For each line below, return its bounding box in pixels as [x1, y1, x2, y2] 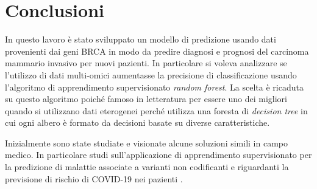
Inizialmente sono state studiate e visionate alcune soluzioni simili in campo [5, 136, 288, 149]
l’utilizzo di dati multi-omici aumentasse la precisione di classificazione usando [5, 68, 297, 81]
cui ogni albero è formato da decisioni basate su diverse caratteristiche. [5, 116, 270, 129]
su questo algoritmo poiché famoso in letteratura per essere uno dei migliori [5, 92, 287, 105]
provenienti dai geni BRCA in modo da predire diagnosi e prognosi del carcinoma [5, 44, 309, 57]
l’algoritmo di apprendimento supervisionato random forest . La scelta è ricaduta [5, 80, 304, 93]
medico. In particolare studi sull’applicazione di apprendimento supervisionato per [5, 148, 312, 161]
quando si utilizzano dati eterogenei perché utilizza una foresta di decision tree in [5, 104, 308, 117]
